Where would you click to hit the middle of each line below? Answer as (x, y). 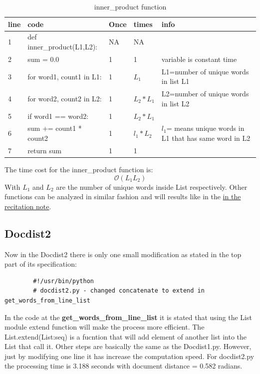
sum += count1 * (55, 128)
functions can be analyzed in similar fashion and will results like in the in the (123, 196)
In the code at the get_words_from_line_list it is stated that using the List (128, 317)
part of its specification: (41, 264)
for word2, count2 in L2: (65, 98)
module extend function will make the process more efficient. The (105, 327)
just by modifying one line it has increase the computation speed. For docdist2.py (130, 356)
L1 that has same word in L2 (206, 138)
